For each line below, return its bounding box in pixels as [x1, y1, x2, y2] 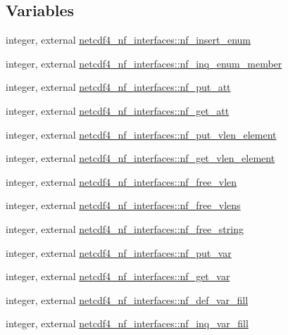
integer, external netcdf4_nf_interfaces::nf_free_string [6, 221, 244, 236]
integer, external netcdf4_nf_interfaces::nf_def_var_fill [6, 292, 249, 307]
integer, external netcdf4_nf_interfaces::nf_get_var [6, 269, 230, 284]
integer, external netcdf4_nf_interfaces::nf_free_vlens [6, 198, 241, 213]
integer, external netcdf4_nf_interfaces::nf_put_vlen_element [6, 127, 277, 141]
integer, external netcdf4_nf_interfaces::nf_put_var [6, 245, 232, 260]
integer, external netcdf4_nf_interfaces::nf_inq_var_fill [6, 316, 249, 331]
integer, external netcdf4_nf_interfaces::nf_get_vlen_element [6, 151, 275, 165]
